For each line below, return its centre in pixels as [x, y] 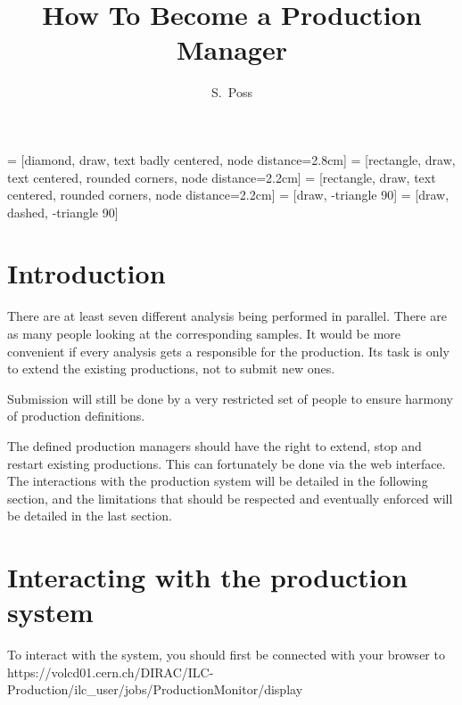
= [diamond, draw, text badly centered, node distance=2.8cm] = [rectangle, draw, [231, 159]
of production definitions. [76, 416]
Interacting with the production [207, 577]
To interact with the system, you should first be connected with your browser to [226, 655]
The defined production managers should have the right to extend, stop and [214, 445]
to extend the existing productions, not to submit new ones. [171, 369]
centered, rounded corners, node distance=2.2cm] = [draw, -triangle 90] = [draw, [228, 195]
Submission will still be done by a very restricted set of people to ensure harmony [230, 398]
